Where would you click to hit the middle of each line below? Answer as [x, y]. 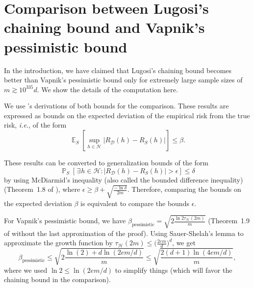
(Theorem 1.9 [229, 221]
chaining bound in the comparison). [57, 279]
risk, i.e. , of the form [35, 125]
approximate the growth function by [58, 243]
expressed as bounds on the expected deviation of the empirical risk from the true [127, 115]
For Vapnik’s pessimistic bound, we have [65, 221]
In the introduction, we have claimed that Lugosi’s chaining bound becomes [118, 70]
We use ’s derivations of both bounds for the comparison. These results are [116, 106]
